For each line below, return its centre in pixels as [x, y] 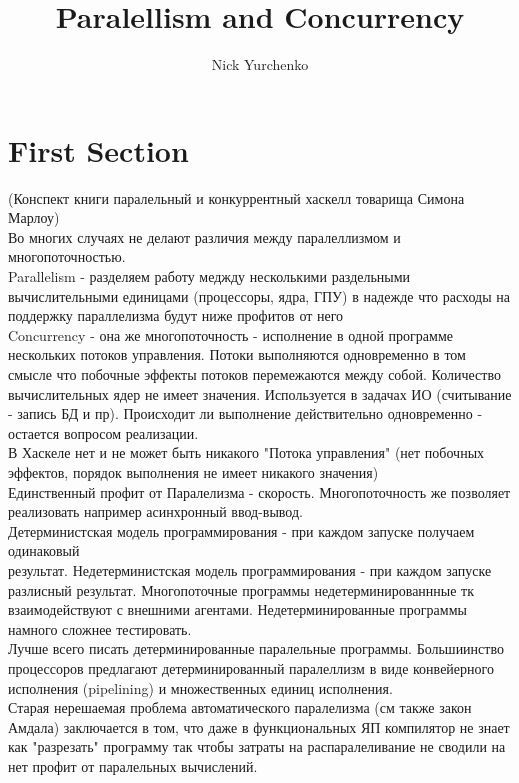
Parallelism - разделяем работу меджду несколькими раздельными [209, 276]
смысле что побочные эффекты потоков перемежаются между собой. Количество [254, 374]
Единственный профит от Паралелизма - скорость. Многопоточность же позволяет [259, 491]
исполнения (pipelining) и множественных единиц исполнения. [200, 687]
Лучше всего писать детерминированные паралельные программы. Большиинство [256, 648]
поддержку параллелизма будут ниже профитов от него [176, 315]
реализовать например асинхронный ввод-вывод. [155, 511]
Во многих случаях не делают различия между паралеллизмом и [204, 236]
